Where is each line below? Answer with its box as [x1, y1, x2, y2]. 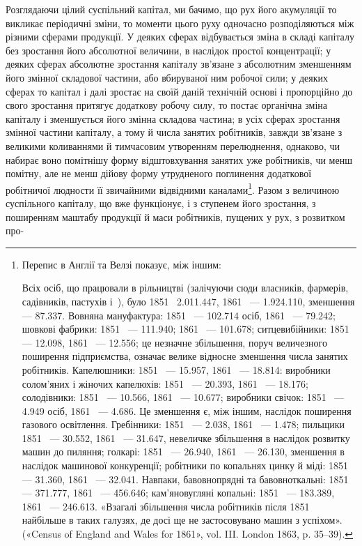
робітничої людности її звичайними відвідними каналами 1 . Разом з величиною [6, 180, 340, 197]
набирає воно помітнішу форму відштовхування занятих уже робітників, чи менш [6, 152, 352, 167]
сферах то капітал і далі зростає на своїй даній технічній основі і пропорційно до [6, 84, 353, 98]
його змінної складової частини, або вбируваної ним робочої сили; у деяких [6, 70, 329, 84]
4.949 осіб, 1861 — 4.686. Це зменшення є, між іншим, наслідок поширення [22, 403, 352, 418]
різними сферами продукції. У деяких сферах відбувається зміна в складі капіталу [6, 29, 354, 44]
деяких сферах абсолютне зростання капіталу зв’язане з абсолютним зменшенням [6, 56, 352, 71]
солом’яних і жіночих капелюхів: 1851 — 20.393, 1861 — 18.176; [22, 376, 308, 390]
